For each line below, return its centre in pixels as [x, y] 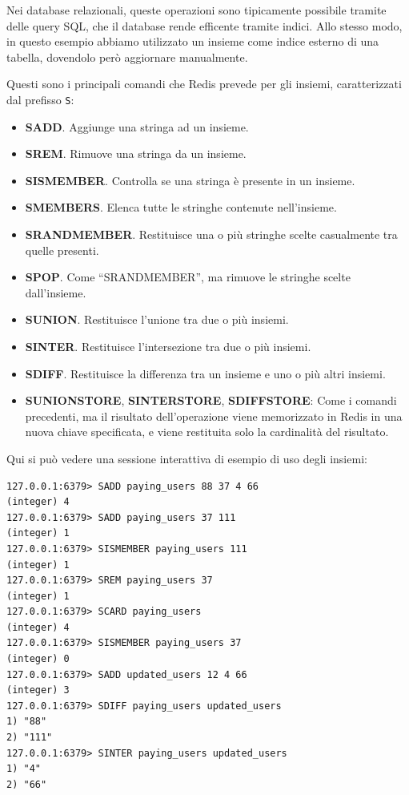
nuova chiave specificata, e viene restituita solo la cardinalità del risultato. [207, 432]
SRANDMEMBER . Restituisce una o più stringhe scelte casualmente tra [211, 234]
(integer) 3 [38, 690]
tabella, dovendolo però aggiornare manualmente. [127, 56]
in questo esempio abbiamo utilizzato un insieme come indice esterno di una [193, 41]
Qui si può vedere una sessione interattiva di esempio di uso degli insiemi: [187, 458]
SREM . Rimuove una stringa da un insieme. [136, 153]
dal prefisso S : [40, 99]
